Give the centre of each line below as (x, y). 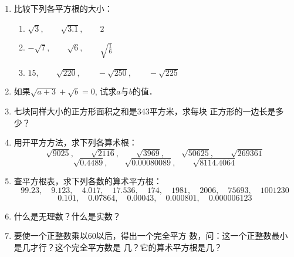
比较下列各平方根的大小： (63, 8)
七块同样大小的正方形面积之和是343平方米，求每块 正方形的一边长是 (145, 111)
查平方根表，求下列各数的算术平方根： (88, 181)
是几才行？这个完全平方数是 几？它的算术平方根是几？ (118, 247)
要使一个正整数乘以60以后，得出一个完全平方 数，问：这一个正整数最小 (151, 236)
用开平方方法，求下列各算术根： (75, 142)
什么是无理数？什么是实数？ (67, 216)
